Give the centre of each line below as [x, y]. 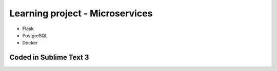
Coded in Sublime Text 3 [49, 57]
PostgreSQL [35, 35]
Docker [30, 43]
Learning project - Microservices [81, 13]
